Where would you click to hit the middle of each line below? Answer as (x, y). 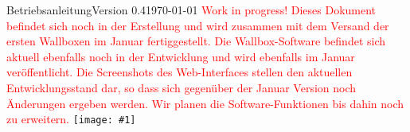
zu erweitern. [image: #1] (71, 119)
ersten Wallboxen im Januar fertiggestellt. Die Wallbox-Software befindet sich (196, 41)
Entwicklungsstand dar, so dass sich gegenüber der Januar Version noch (182, 87)
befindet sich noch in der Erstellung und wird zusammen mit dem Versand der (198, 25)
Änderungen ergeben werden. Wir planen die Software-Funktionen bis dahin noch (205, 103)
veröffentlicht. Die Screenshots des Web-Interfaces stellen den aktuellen (180, 72)
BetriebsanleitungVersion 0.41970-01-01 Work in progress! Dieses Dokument (191, 10)
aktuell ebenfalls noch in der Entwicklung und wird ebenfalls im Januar (181, 56)
